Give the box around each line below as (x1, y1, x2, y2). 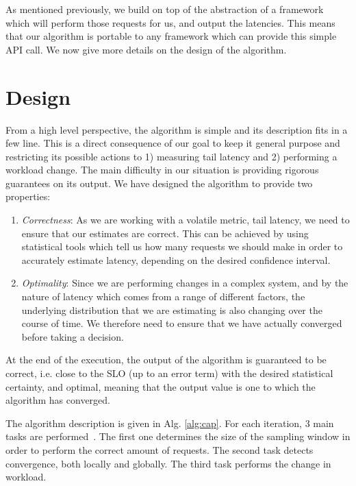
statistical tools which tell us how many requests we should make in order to (21, 239, 343, 254)
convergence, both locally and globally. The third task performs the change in (5, 456, 331, 470)
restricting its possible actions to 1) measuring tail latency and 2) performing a (5, 149, 338, 163)
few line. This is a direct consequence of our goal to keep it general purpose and (5, 136, 340, 150)
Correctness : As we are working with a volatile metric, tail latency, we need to (21, 212, 350, 227)
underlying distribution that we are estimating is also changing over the (21, 302, 322, 317)
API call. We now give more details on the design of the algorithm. (5, 42, 287, 56)
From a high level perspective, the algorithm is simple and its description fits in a (5, 122, 348, 136)
